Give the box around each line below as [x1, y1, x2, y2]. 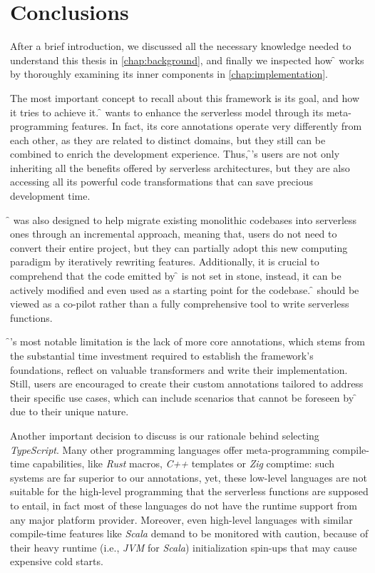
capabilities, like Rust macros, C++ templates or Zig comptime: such [32, 456, 334, 471]
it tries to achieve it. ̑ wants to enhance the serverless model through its [10, 104, 324, 119]
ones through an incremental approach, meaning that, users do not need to [10, 226, 337, 241]
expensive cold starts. [10, 554, 103, 569]
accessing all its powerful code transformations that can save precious [10, 174, 313, 189]
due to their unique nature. [10, 404, 129, 419]
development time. [10, 188, 91, 203]
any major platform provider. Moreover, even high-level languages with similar [10, 512, 353, 527]
